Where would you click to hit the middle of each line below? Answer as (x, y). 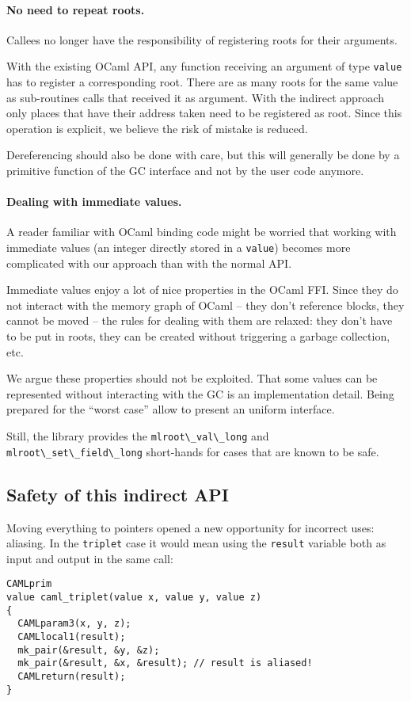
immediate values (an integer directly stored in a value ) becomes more (179, 247)
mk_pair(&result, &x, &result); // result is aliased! (165, 663)
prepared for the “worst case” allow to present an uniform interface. (171, 409)
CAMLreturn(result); (72, 676)
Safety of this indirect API (118, 494)
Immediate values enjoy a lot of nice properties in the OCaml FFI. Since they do (202, 290)
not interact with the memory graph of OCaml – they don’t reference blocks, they (205, 305)
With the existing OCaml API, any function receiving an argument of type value (204, 66)
